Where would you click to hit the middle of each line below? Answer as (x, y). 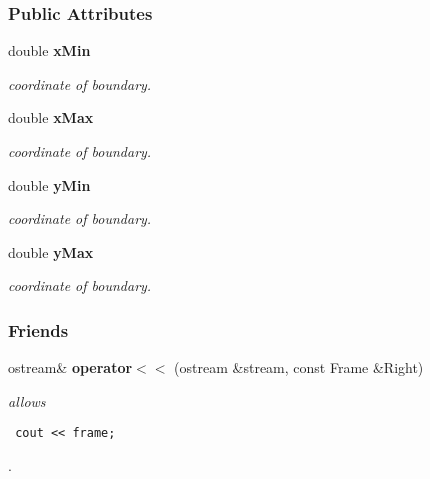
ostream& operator (70, 367)
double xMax (51, 117)
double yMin (49, 184)
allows (27, 400)
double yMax (51, 251)
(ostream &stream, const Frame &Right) (299, 367)
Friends (38, 329)
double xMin (49, 50)
